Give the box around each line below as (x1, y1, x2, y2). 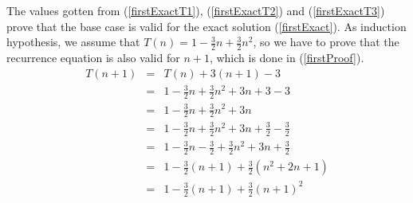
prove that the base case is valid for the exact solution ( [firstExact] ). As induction (6, 18, 407, 34)
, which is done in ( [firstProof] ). (209, 49, 364, 66)
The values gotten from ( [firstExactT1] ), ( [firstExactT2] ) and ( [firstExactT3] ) (6, 2, 385, 18)
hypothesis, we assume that (6, 33, 140, 50)
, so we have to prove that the (253, 33, 399, 50)
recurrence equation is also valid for (6, 49, 180, 66)
